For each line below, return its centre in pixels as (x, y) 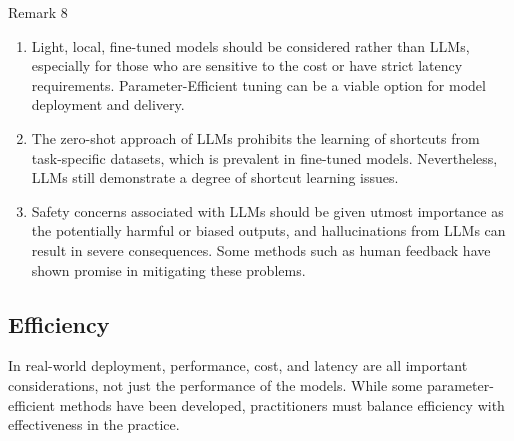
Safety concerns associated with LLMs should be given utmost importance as (267, 210)
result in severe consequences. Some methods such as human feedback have (261, 249)
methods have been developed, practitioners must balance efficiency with (282, 404)
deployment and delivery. (108, 104)
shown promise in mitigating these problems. (168, 269)
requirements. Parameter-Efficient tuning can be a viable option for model (258, 84)
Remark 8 (38, 12)
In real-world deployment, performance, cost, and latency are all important (238, 365)
